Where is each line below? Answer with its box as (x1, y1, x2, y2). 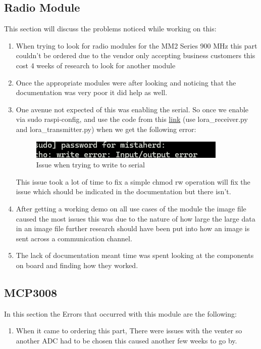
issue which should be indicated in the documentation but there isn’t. (16, 186, 231, 197)
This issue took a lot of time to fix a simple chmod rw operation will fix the (16, 176, 250, 187)
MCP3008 (4, 284, 58, 300)
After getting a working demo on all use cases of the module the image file (16, 203, 246, 213)
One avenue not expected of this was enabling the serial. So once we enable (16, 104, 249, 114)
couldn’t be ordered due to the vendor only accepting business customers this (16, 50, 255, 61)
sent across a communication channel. (16, 233, 132, 243)
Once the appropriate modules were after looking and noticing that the (16, 77, 236, 88)
